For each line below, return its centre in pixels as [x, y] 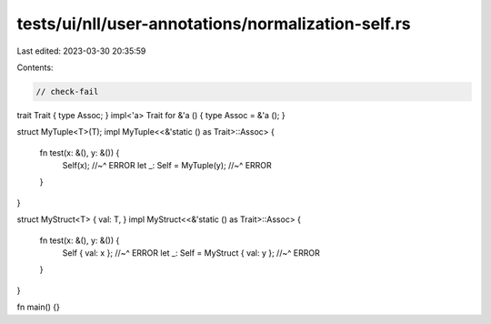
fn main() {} [39, 307]
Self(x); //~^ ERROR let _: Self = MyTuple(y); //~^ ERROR [167, 166]
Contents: [35, 67]
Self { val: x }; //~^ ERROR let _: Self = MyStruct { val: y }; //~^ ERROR [191, 253]
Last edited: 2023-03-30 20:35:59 [81, 51]
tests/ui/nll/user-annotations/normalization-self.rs [214, 24]
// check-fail [67, 91]
